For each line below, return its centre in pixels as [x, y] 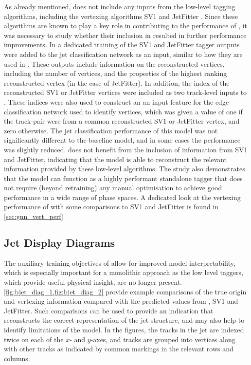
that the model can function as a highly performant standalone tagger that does [123, 178]
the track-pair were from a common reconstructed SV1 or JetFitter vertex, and [122, 121]
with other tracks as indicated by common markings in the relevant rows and [119, 349]
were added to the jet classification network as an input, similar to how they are [123, 54]
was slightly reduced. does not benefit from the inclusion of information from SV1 [126, 149]
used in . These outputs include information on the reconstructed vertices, [114, 64]
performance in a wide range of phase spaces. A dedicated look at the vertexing [122, 197]
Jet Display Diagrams [60, 243]
